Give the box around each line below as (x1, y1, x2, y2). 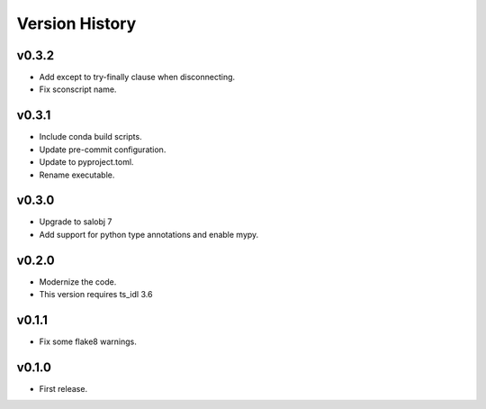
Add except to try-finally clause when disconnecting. (39, 72, 236, 83)
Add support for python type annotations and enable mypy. (39, 229, 259, 240)
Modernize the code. (39, 276, 117, 287)
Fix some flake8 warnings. (39, 336, 137, 347)
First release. (39, 383, 88, 394)
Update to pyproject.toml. (39, 157, 134, 168)
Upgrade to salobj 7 (39, 216, 112, 227)
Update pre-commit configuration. (39, 144, 166, 155)
